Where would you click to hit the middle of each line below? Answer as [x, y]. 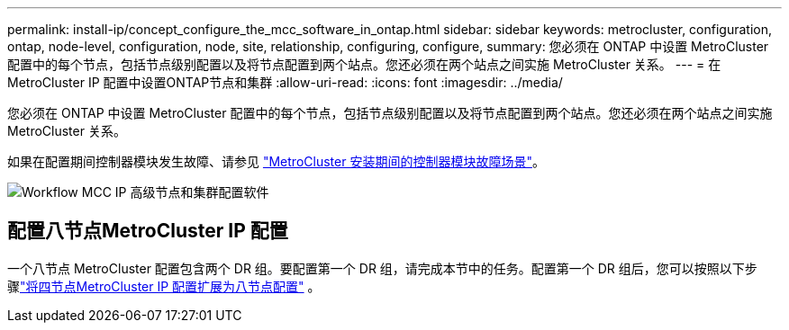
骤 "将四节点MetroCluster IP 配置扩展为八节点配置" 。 [164, 286]
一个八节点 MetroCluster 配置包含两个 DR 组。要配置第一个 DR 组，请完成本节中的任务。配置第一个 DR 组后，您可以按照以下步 [382, 268]
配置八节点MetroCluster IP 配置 [148, 231]
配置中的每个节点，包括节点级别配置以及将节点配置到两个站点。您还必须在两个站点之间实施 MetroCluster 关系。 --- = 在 [364, 64]
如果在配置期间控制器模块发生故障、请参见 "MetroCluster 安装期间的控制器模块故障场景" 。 [276, 161]
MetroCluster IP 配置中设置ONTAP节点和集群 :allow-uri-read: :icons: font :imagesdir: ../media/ [285, 82]
